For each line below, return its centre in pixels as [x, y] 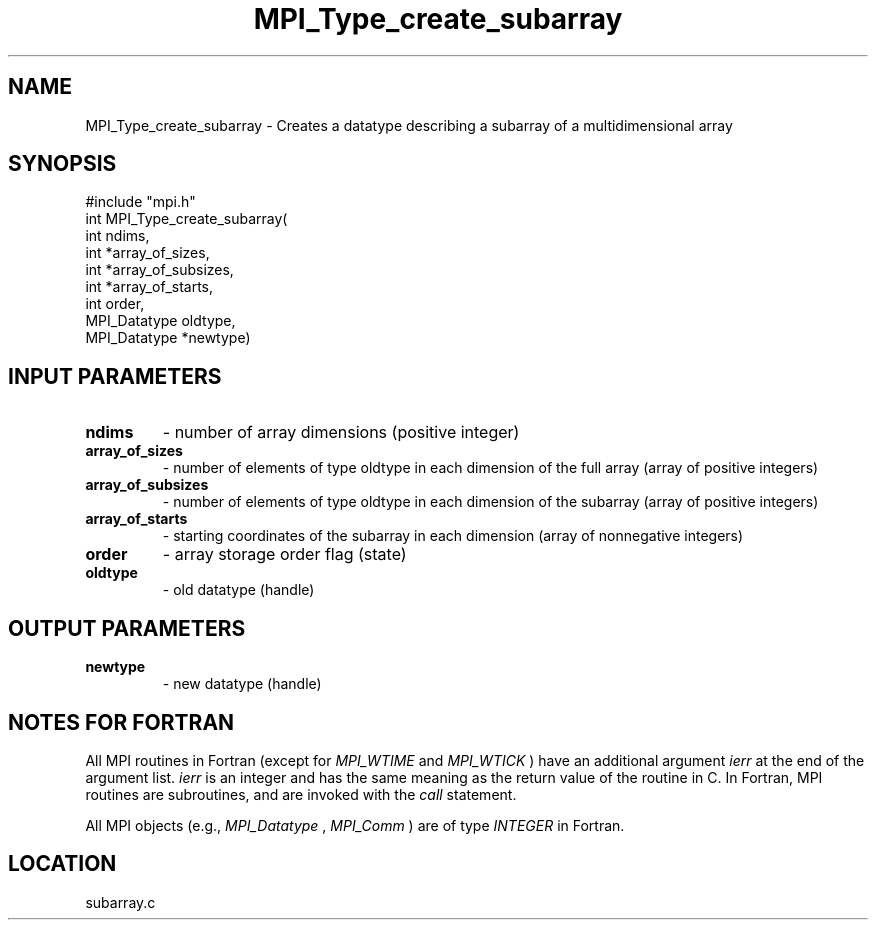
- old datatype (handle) [238, 590]
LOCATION [62, 864]
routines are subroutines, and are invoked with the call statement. [301, 794]
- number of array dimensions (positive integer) [341, 432]
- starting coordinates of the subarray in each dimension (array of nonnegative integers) [453, 536]
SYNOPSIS [62, 164]
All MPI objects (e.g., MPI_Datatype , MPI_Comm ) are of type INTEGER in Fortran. [355, 825]
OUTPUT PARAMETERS [127, 628]
